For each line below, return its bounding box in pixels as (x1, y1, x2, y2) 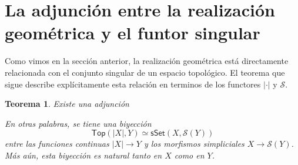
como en (174, 149, 205, 161)
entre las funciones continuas (5, 137, 109, 150)
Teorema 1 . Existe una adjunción (5, 97, 129, 110)
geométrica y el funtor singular (5, 21, 260, 45)
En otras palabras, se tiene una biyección (5, 117, 152, 129)
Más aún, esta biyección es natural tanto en (5, 149, 162, 161)
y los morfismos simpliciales (143, 137, 245, 150)
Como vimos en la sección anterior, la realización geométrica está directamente (5, 55, 289, 67)
